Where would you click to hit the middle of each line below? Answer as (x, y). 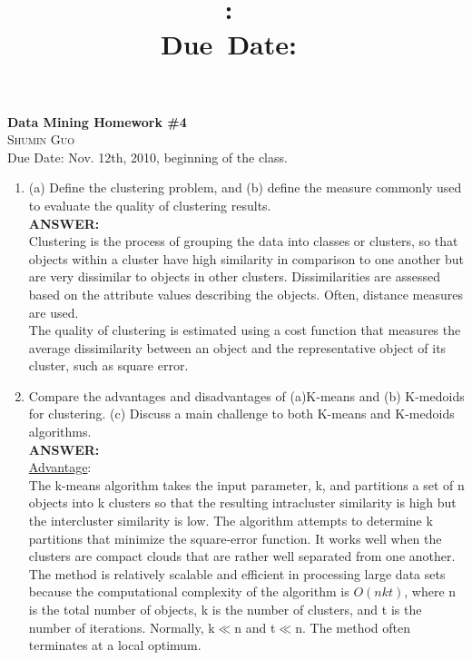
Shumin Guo (41, 139)
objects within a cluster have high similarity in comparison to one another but (246, 258)
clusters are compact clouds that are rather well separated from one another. (242, 556)
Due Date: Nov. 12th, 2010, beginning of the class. (147, 157)
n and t (255, 627)
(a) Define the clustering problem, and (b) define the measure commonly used (245, 187)
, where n (430, 591)
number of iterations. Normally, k (122, 627)
